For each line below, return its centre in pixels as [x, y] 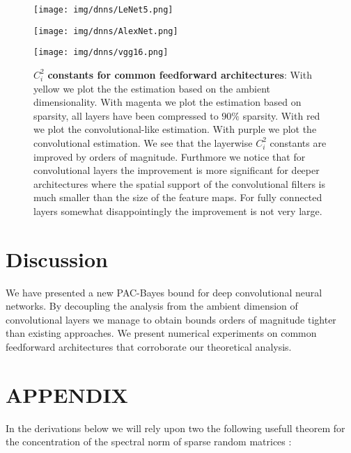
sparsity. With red [281, 115]
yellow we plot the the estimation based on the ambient [152, 88]
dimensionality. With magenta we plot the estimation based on [167, 102]
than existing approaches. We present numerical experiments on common [161, 333]
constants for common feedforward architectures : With [180, 74]
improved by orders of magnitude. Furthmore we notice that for [170, 156]
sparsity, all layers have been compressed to [126, 115]
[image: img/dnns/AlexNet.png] [106, 31]
